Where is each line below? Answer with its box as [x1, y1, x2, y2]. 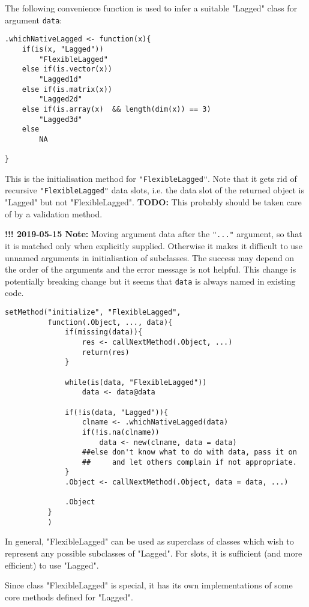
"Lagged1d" [39, 74, 82, 83]
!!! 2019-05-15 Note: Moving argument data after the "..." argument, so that [5, 228, 302, 240]
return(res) [82, 348, 130, 357]
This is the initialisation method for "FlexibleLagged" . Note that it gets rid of [5, 172, 297, 184]
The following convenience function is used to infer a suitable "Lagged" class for [5, 2, 298, 14]
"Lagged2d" [39, 95, 82, 104]
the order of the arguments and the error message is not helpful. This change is [5, 263, 296, 276]
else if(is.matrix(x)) [22, 85, 112, 94]
